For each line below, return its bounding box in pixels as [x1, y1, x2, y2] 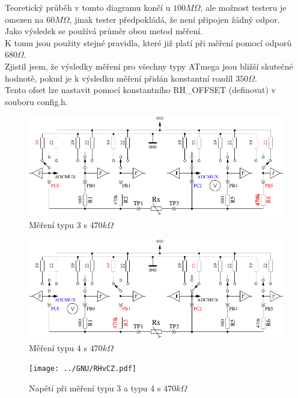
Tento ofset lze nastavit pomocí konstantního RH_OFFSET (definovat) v [5, 83, 276, 96]
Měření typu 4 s [29, 341, 87, 354]
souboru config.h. [5, 95, 68, 107]
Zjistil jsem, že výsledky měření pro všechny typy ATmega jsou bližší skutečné [5, 59, 293, 72]
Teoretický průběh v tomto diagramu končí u [5, 1, 171, 13]
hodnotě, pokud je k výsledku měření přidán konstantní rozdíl [5, 71, 233, 84]
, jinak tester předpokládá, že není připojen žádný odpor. [69, 13, 280, 25]
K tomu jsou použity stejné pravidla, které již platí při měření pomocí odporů [5, 36, 292, 49]
